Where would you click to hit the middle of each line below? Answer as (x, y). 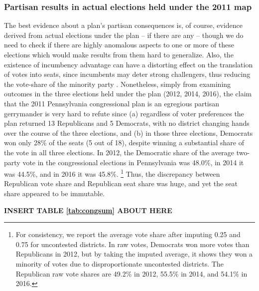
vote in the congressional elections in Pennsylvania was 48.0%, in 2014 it (133, 162)
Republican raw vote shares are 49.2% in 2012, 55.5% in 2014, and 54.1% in (131, 273)
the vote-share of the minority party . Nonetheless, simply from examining (118, 84)
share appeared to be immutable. (54, 193)
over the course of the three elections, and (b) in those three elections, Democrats (129, 133)
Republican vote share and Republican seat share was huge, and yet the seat (121, 183)
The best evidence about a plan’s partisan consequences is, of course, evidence (123, 25)
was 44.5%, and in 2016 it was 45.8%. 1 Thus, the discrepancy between (112, 173)
